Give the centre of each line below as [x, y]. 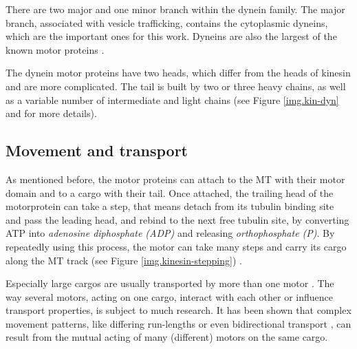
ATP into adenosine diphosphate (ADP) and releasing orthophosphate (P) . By [170, 233]
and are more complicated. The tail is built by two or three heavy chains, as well [176, 86]
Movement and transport [97, 150]
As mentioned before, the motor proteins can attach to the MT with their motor [175, 179]
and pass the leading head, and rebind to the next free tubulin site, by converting [177, 219]
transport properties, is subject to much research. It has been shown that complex [178, 310]
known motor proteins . [55, 49]
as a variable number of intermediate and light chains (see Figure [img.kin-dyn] [172, 99]
